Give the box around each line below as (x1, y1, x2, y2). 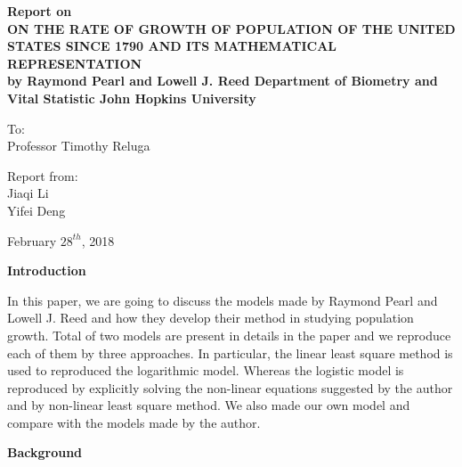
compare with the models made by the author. (7, 413, 261, 431)
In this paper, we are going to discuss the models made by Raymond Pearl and (7, 291, 438, 309)
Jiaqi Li (7, 184, 49, 202)
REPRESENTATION (7, 53, 142, 72)
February (7, 231, 57, 250)
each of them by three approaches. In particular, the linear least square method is (7, 343, 453, 362)
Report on (7, 2, 72, 20)
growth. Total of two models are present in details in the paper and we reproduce (7, 325, 451, 344)
